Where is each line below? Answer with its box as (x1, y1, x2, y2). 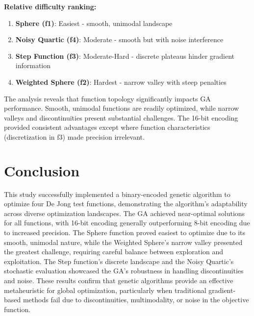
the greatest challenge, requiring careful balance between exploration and (4, 246, 224, 257)
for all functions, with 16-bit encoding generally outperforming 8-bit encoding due (4, 218, 250, 228)
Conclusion (4, 160, 80, 180)
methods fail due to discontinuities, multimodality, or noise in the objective (23, 294, 249, 305)
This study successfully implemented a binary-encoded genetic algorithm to (4, 189, 230, 199)
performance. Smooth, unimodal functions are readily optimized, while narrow (4, 103, 239, 113)
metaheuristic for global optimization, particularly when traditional (4, 285, 206, 295)
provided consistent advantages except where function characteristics (4, 122, 210, 132)
